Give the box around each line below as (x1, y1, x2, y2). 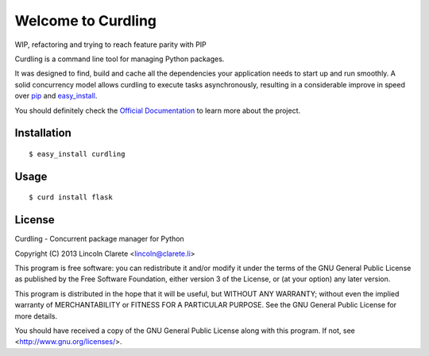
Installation (14, 126, 71, 140)
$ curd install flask (29, 193, 113, 202)
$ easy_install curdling (29, 149, 126, 158)
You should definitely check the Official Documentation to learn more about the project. (14, 106, 301, 115)
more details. (14, 311, 58, 321)
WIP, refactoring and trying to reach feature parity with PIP (14, 40, 207, 49)
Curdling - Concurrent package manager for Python (14, 234, 184, 244)
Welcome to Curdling (14, 12, 157, 29)
